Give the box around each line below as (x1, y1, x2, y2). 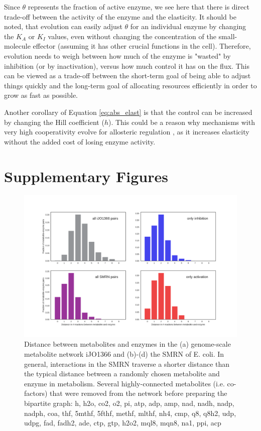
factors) (24, 388, 48, 398)
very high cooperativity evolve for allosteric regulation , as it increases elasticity (4, 126, 249, 137)
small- (218, 31, 237, 41)
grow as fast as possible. (4, 90, 78, 100)
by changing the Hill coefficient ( (4, 116, 104, 127)
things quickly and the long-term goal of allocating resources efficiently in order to (4, 80, 257, 90)
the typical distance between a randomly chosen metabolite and (24, 368, 220, 379)
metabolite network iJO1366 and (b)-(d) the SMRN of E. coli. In (24, 349, 224, 359)
